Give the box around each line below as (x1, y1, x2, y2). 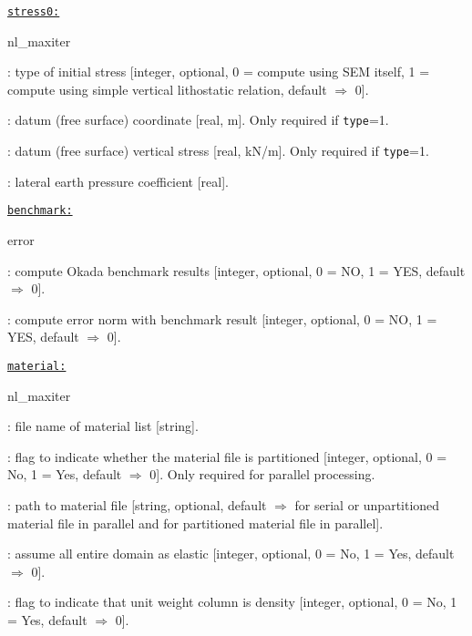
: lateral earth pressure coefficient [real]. (7, 171, 229, 190)
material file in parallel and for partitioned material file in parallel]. (7, 513, 384, 532)
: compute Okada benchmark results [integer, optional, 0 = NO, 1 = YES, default (7, 261, 466, 280)
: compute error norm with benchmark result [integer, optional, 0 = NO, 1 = (7, 309, 437, 328)
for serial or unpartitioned (294, 496, 440, 514)
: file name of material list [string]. (7, 416, 199, 436)
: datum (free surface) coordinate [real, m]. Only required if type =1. (7, 110, 389, 129)
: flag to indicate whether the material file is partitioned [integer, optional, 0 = (7, 446, 447, 466)
